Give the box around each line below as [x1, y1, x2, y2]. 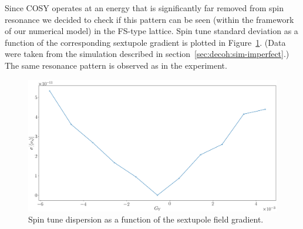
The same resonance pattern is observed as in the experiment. [5, 59, 227, 71]
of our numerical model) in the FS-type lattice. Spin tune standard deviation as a [5, 25, 298, 37]
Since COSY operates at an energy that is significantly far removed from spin [5, 2, 284, 14]
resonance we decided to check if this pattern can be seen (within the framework [5, 13, 294, 25]
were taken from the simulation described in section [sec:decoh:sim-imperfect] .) [5, 48, 289, 60]
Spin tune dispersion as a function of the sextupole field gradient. [28, 213, 264, 225]
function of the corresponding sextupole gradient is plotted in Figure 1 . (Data [5, 36, 286, 48]
